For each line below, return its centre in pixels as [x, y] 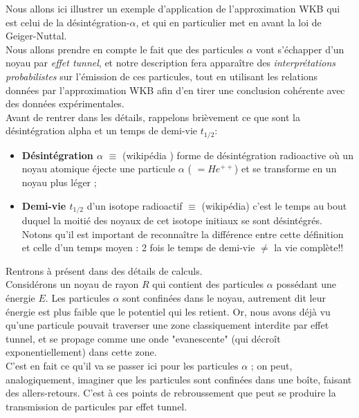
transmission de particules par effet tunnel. [96, 406]
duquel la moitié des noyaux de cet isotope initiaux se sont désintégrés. [172, 220]
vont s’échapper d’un [300, 49]
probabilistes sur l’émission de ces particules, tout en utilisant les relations [162, 76]
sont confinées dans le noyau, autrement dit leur [224, 298]
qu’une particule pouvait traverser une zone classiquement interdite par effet [167, 325]
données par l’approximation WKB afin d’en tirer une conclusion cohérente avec [175, 90]
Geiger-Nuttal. [36, 36]
